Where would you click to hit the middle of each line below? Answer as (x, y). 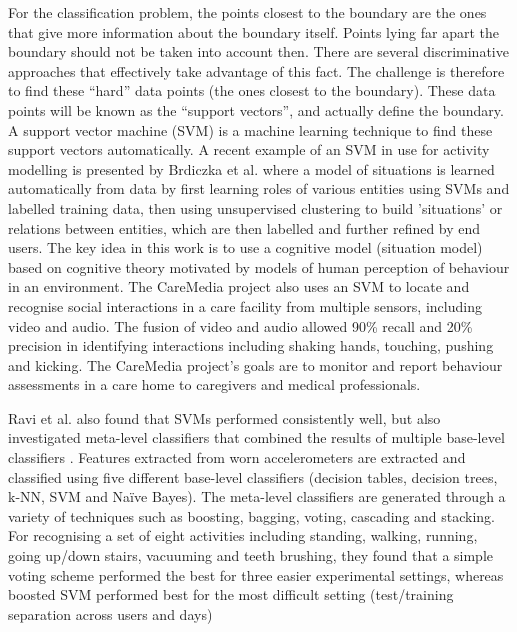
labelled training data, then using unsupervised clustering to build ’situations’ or (255, 207)
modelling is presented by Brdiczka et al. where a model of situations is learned (251, 168)
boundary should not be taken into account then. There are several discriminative (258, 51)
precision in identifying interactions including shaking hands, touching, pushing (251, 345)
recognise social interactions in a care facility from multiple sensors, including (245, 305)
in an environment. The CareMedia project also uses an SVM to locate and (239, 286)
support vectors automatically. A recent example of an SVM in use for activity (249, 149)
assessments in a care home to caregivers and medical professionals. (214, 384)
